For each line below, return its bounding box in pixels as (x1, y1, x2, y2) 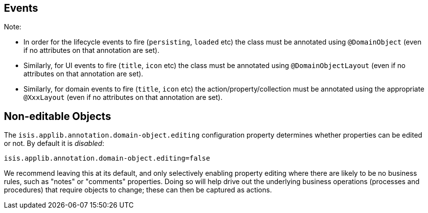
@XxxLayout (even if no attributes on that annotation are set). (23, 93, 223, 102)
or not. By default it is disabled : (4, 139, 104, 148)
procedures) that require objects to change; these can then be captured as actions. (4, 186, 272, 194)
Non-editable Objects (4, 110, 111, 122)
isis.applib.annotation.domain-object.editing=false (4, 154, 210, 163)
